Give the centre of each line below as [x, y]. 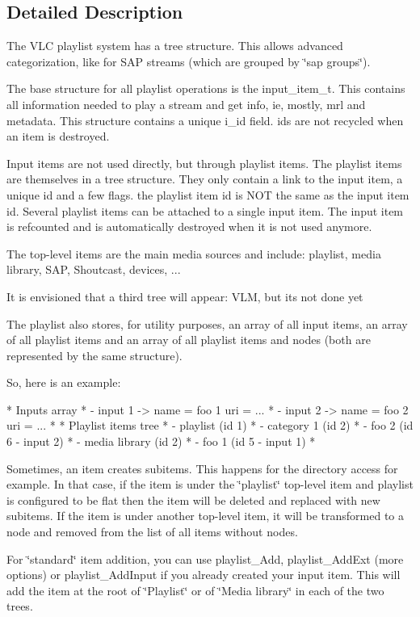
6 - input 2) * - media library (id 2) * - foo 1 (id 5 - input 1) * [161, 441]
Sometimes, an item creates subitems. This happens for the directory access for [202, 468]
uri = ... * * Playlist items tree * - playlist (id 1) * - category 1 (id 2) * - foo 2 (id [210, 425]
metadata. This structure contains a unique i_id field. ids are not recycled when [205, 120]
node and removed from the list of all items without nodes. [152, 532]
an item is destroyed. [58, 136]
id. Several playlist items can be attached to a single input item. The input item [205, 210]
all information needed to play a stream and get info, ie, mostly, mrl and [186, 104]
